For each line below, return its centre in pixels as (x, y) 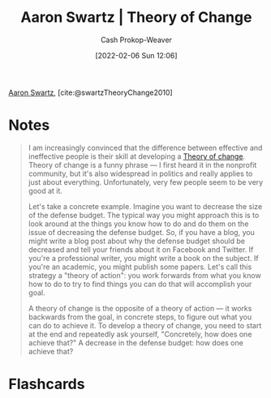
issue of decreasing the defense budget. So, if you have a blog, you (142, 232)
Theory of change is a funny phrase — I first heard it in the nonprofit (142, 165)
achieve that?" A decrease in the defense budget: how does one (135, 342)
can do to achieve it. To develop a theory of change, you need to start (145, 325)
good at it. (45, 190)
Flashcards (47, 384)
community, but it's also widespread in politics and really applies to (140, 173)
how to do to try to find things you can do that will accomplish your (140, 284)
